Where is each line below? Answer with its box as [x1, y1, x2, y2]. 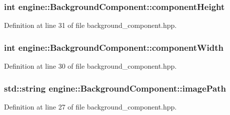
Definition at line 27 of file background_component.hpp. [4, 101, 177, 112]
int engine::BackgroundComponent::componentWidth [4, 41, 224, 53]
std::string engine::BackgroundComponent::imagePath [4, 82, 226, 94]
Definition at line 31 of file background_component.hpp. [4, 20, 177, 30]
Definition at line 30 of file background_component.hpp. [4, 61, 177, 71]
